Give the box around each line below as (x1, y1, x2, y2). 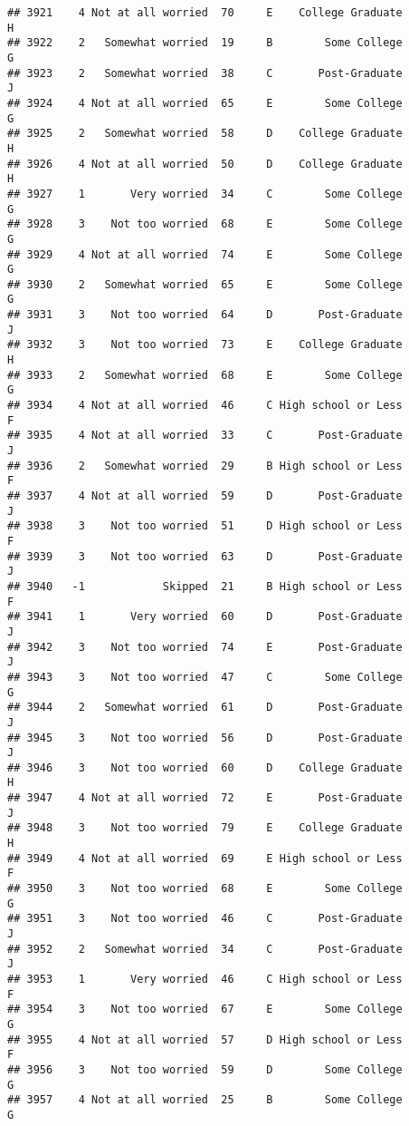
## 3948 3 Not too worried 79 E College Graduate (7, 821, 403, 835)
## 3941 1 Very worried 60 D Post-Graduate (7, 610, 403, 624)
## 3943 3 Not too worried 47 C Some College (7, 670, 403, 684)
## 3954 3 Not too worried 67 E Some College (7, 1003, 403, 1016)
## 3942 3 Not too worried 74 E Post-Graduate (7, 640, 403, 654)
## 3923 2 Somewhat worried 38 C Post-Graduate (7, 66, 403, 80)
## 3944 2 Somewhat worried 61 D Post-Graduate (7, 701, 403, 714)
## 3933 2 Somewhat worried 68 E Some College (7, 368, 403, 382)
